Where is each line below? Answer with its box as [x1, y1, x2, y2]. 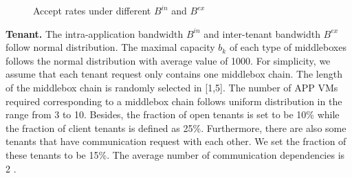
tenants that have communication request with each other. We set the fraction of [5, 134, 346, 148]
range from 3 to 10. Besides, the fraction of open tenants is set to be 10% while [5, 107, 340, 122]
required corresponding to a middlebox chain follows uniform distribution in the [5, 93, 342, 108]
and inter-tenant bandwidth [203, 26, 320, 41]
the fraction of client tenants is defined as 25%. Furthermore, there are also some [5, 120, 346, 135]
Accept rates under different [33, 3, 151, 17]
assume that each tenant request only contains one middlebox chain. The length [5, 67, 342, 81]
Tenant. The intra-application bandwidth [5, 26, 184, 41]
